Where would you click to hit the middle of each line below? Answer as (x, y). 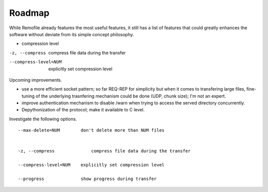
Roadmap (29, 13)
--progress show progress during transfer (87, 179)
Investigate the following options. (43, 119)
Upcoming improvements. (35, 80)
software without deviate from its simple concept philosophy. (71, 34)
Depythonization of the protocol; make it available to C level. (83, 110)
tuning (28, 96)
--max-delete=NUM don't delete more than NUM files (91, 130)
